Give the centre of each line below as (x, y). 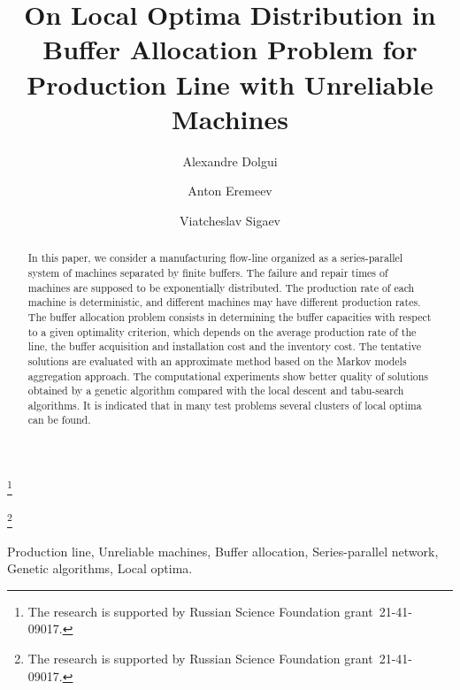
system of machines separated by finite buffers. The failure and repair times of (208, 272)
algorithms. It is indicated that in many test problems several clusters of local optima (225, 405)
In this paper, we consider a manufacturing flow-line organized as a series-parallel (215, 258)
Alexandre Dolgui (230, 161)
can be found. (59, 420)
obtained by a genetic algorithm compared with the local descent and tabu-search (216, 391)
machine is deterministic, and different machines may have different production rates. (224, 302)
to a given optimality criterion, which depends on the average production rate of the (222, 331)
